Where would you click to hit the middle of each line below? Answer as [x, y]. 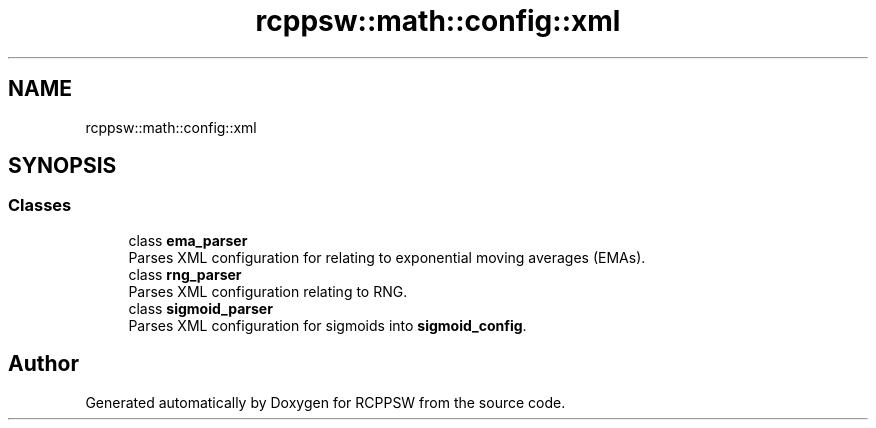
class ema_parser [188, 240]
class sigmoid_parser [200, 308]
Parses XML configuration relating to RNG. [268, 291]
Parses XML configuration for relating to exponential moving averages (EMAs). [387, 257]
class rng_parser [185, 274]
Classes [40, 205]
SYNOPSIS [62, 166]
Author [43, 364]
